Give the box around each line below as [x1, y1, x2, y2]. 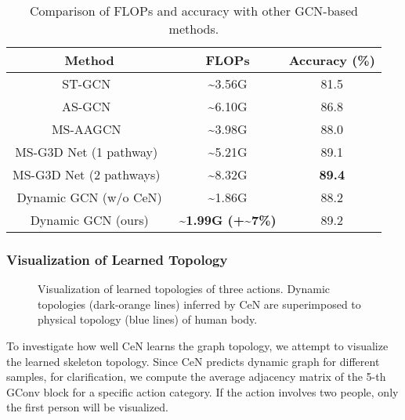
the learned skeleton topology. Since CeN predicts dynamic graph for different [6, 353, 380, 369]
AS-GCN [62, 97, 111, 115]
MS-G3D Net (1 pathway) [15, 143, 158, 161]
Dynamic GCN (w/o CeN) [16, 188, 162, 206]
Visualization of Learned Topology [6, 249, 228, 269]
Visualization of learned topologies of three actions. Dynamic [38, 281, 331, 297]
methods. [168, 20, 219, 38]
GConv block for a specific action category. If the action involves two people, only [6, 383, 399, 400]
